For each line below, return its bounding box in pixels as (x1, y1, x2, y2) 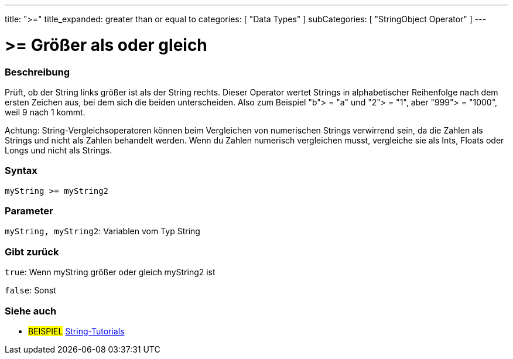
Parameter (5, 205, 53, 217)
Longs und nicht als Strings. (5, 145, 112, 155)
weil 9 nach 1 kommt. (5, 107, 85, 117)
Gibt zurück (5, 245, 59, 258)
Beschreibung (5, 66, 70, 78)
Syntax (5, 165, 37, 177)
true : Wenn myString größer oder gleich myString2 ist (5, 267, 216, 278)
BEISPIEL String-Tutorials (28, 326, 125, 336)
